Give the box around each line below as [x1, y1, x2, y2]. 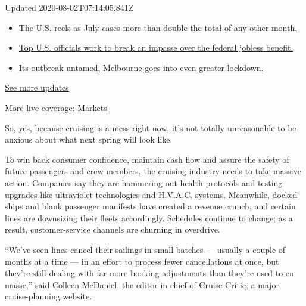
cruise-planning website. [5, 290, 92, 302]
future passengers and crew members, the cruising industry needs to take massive [5, 165, 301, 177]
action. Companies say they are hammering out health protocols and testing [5, 176, 283, 188]
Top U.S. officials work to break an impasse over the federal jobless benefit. [18, 41, 293, 54]
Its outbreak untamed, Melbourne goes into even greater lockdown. [18, 61, 264, 73]
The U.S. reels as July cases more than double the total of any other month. [18, 21, 298, 33]
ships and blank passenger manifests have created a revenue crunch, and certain [5, 200, 296, 212]
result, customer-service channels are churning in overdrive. [5, 223, 220, 236]
